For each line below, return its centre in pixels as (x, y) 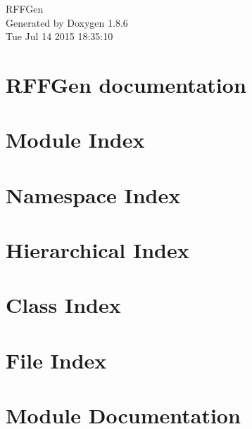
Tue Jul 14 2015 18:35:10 (59, 36)
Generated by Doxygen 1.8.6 (67, 22)
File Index (56, 360)
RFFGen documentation (126, 84)
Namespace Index (93, 194)
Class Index (63, 305)
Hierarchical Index (97, 250)
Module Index (75, 140)
